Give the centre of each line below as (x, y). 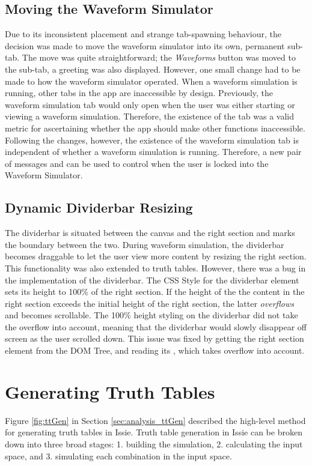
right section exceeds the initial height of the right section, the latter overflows (149, 303)
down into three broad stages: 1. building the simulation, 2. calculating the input (154, 443)
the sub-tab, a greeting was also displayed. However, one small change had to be (153, 69)
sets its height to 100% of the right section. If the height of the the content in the (155, 292)
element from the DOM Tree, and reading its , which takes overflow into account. (155, 350)
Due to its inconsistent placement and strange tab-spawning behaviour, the (143, 34)
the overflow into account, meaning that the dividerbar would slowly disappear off (156, 326)
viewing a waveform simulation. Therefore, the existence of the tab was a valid (149, 116)
